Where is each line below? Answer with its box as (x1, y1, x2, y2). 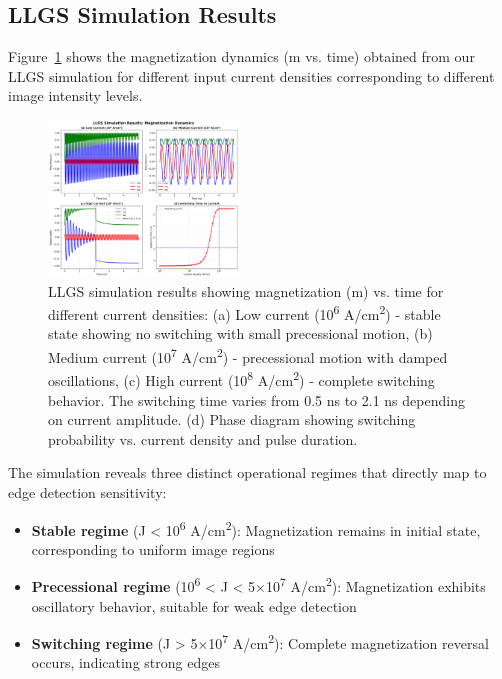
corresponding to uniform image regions (31, 538, 275, 559)
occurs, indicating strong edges (31, 652, 220, 673)
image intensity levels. (8, 85, 143, 106)
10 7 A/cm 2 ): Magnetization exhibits (266, 573, 486, 597)
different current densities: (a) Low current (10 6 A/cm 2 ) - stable (48, 301, 441, 324)
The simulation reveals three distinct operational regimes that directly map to (8, 462, 487, 483)
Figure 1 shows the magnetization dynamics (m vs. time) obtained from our (8, 46, 475, 67)
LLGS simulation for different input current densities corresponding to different (8, 65, 495, 86)
